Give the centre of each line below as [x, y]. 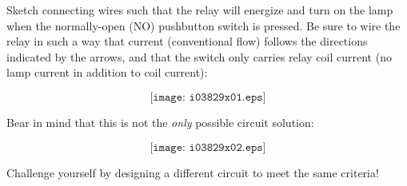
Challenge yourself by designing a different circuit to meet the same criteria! [193, 172]
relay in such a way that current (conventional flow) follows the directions [187, 41]
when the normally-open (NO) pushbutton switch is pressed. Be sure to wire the [203, 25]
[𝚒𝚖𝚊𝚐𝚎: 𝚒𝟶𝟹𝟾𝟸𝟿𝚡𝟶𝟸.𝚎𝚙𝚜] [208, 147]
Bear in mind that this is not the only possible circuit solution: [160, 122]
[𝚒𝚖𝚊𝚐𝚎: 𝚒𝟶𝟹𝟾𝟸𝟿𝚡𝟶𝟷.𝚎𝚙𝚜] [208, 97]
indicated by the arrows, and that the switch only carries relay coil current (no [199, 56]
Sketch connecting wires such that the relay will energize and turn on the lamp [200, 10]
